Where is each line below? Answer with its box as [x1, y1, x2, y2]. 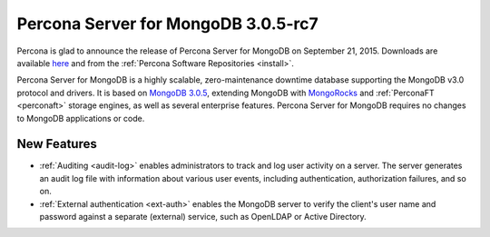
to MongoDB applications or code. [16, 113, 145, 123]
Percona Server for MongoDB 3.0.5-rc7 [16, 14, 319, 34]
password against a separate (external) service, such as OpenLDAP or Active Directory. [39, 211, 367, 222]
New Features [16, 136, 97, 152]
